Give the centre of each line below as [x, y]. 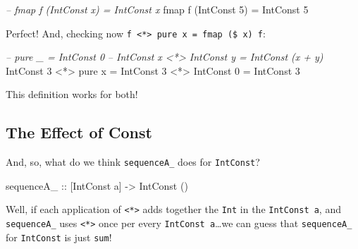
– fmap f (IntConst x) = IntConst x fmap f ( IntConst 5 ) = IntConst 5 [157, 9]
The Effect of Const [79, 132]
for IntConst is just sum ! [59, 237]
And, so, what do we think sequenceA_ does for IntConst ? [133, 162]
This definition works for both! [72, 94]
